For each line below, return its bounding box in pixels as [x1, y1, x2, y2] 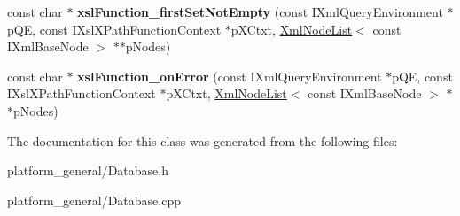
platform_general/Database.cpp [7, 190, 181, 209]
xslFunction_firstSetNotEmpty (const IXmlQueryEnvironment [77, 3, 443, 20]
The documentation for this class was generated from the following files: [7, 131, 398, 150]
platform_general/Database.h [7, 161, 168, 180]
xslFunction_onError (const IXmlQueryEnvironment [77, 66, 382, 85]
